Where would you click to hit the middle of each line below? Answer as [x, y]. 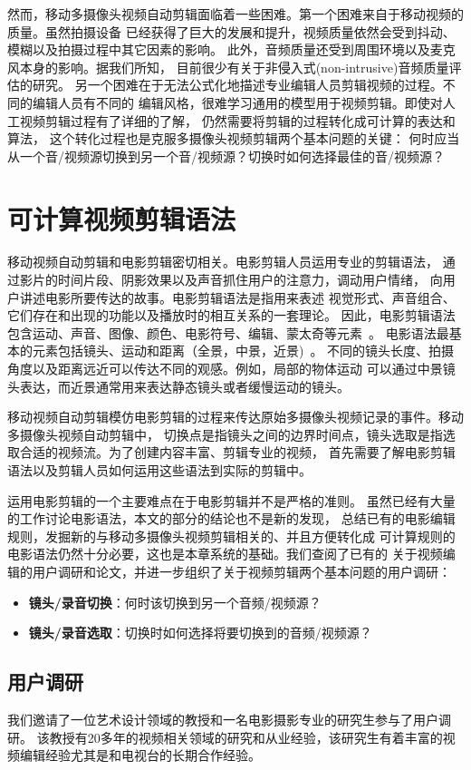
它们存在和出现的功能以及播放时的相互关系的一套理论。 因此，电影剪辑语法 [231, 315]
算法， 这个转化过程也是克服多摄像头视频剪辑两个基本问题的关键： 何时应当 [234, 138]
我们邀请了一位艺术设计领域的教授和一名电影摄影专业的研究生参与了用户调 [229, 719]
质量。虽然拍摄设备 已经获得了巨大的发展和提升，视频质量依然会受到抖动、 [231, 31]
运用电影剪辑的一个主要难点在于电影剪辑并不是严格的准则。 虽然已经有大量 [231, 500]
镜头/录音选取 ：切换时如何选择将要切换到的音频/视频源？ [200, 633]
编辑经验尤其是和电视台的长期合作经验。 [140, 755]
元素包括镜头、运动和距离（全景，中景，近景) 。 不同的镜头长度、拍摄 [243, 351]
